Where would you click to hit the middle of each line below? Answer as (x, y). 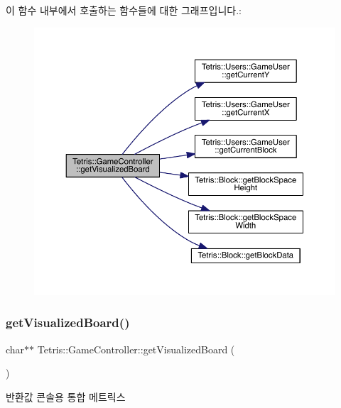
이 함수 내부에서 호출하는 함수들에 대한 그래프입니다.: (124, 10)
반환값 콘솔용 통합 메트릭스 (66, 396)
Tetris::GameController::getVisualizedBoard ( (136, 349)
